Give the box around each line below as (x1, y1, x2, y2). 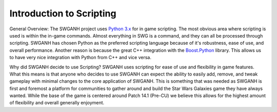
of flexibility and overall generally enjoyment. (9, 100, 105, 106)
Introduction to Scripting (9, 8, 116, 19)
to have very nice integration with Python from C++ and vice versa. (9, 54, 151, 61)
